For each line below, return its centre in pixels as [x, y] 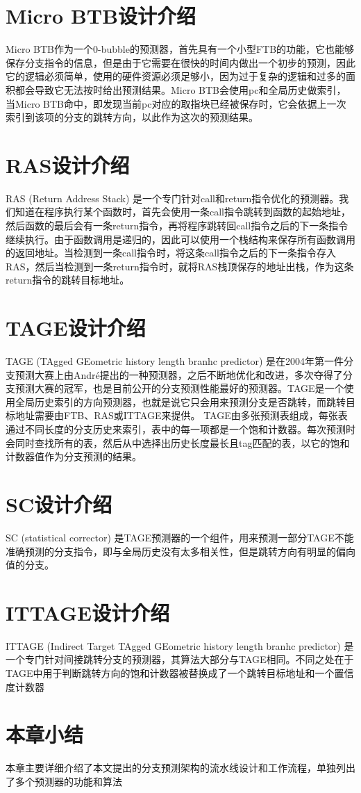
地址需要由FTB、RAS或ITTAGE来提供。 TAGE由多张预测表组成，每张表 [181, 415]
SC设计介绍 [59, 504]
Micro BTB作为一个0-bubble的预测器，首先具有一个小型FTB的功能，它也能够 [180, 49]
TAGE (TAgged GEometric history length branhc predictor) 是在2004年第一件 [175, 361]
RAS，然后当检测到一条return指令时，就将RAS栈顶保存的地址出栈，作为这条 [180, 266]
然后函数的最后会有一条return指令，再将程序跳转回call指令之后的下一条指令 [177, 225]
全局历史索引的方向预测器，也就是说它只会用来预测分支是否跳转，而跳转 [180, 401]
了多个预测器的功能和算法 [64, 781]
